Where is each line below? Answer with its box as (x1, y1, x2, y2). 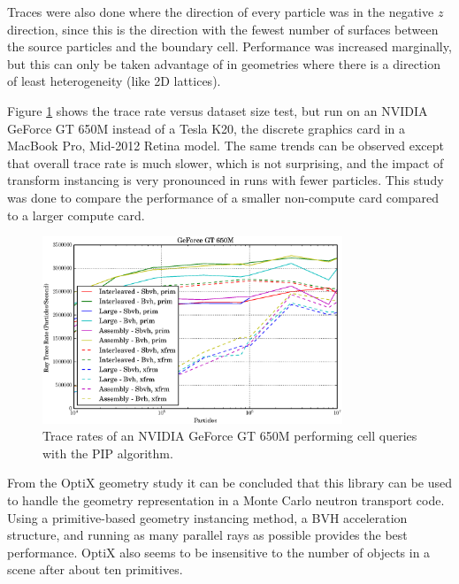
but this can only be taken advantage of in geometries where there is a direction (7, 54, 440, 73)
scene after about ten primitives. (7, 560, 183, 579)
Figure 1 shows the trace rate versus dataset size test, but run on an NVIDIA (7, 101, 428, 119)
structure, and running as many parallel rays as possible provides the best (7, 526, 408, 544)
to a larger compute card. (7, 205, 145, 224)
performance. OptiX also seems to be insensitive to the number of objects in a (7, 542, 431, 561)
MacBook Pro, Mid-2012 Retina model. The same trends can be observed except (7, 136, 445, 155)
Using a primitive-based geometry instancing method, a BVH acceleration (7, 508, 408, 526)
